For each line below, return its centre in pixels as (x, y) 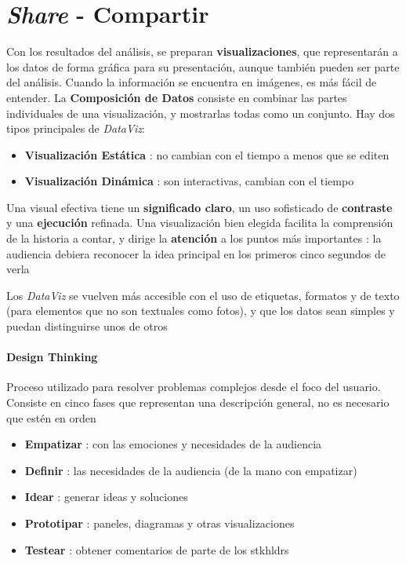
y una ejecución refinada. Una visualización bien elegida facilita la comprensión (200, 223)
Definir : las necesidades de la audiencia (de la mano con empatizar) (191, 470)
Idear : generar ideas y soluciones (106, 497)
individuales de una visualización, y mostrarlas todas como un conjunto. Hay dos (201, 113)
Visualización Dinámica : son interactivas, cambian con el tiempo (189, 181)
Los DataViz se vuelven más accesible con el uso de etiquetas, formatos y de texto (203, 295)
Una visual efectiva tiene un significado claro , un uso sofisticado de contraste (199, 207)
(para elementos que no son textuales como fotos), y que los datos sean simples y (201, 311)
